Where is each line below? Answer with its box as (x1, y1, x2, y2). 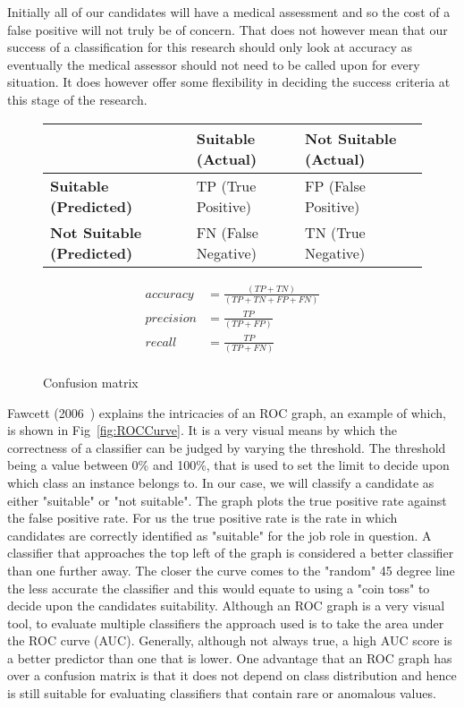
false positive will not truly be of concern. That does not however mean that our (7, 20, 448, 38)
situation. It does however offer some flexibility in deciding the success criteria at (7, 73, 451, 91)
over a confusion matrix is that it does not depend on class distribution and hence (7, 666, 457, 685)
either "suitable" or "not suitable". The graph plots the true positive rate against (7, 490, 447, 509)
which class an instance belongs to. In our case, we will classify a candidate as (7, 473, 434, 491)
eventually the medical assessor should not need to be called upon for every (7, 55, 420, 73)
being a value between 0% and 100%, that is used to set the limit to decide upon (7, 456, 450, 474)
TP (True (196, 175, 257, 196)
